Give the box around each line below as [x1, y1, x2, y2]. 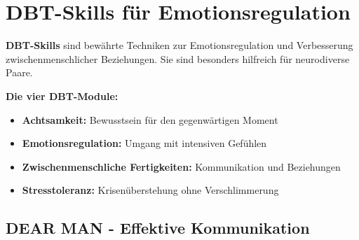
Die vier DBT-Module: [6, 88, 118, 103]
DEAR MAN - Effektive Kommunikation [6, 217, 310, 239]
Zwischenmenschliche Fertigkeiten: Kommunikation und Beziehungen [22, 159, 341, 174]
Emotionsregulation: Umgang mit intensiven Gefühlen [22, 136, 267, 150]
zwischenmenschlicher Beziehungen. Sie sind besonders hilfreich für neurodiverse [6, 51, 350, 66]
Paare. [6, 65, 33, 80]
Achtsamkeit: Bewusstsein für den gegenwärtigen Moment [22, 112, 278, 127]
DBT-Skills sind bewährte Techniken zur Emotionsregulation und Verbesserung [6, 38, 353, 52]
